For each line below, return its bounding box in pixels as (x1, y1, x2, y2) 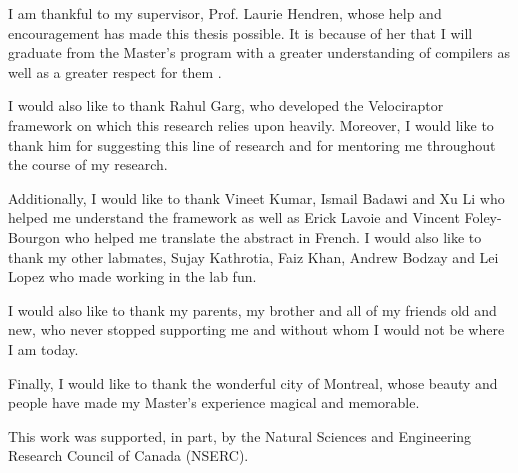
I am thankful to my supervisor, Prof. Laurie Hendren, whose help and (8, 3, 442, 23)
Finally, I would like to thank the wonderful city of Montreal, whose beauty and (8, 372, 498, 393)
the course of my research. (8, 154, 168, 175)
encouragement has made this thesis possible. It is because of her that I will (8, 22, 473, 43)
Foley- (464, 207, 502, 228)
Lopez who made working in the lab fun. (8, 266, 257, 287)
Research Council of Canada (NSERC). (8, 445, 249, 466)
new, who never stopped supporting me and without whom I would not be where (8, 319, 505, 340)
